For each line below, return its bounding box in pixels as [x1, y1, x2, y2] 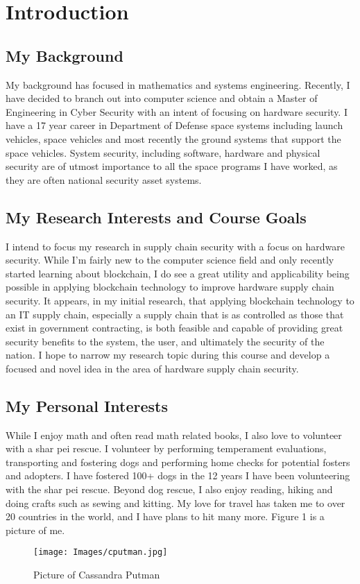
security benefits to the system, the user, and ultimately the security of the [6, 334, 325, 348]
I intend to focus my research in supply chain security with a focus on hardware [6, 239, 345, 253]
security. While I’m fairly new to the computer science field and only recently [6, 252, 334, 267]
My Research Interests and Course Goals [6, 206, 307, 227]
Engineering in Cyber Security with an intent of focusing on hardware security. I [6, 104, 348, 119]
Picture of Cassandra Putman [33, 567, 160, 582]
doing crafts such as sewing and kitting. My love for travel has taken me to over [6, 495, 345, 510]
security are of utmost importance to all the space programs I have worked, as [6, 159, 338, 173]
